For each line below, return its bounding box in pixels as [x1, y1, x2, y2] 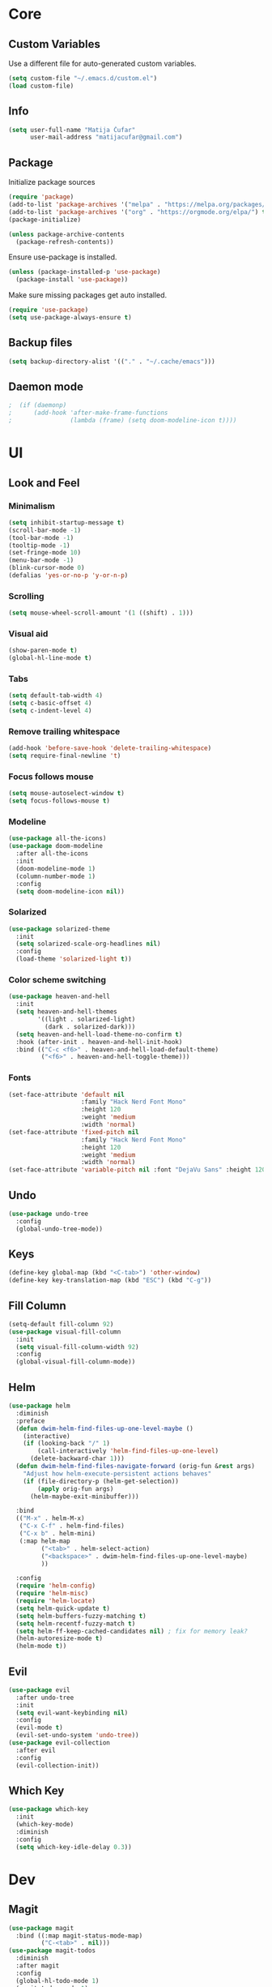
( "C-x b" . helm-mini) [19, 1530, 96, 1538]
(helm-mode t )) [15, 1642, 67, 1651]
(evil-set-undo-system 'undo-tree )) [15, 1732, 139, 1740]
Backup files [8, 336, 73, 349]
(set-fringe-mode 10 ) [8, 549, 82, 557]
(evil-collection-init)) [15, 1761, 100, 1770]
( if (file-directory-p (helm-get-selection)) [23, 1477, 180, 1485]
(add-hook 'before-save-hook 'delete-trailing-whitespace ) [8, 744, 212, 752]
